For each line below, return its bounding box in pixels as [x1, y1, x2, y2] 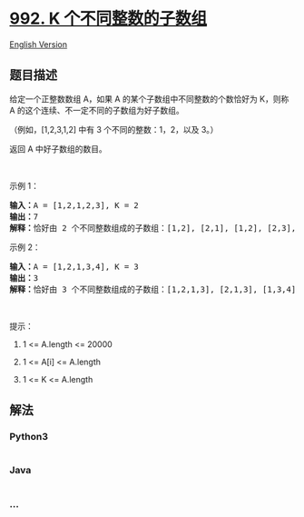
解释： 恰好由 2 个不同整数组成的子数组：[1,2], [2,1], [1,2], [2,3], [9, 223, 297, 233]
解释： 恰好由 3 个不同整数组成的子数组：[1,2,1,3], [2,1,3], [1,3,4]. [9, 283, 301, 294]
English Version [9, 38, 68, 50]
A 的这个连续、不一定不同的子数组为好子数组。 [9, 104, 184, 115]
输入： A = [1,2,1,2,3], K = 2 [9, 200, 139, 210]
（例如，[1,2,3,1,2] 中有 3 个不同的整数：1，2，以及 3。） [9, 124, 219, 134]
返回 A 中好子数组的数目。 [9, 143, 107, 154]
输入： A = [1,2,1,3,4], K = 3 [9, 261, 139, 272]
